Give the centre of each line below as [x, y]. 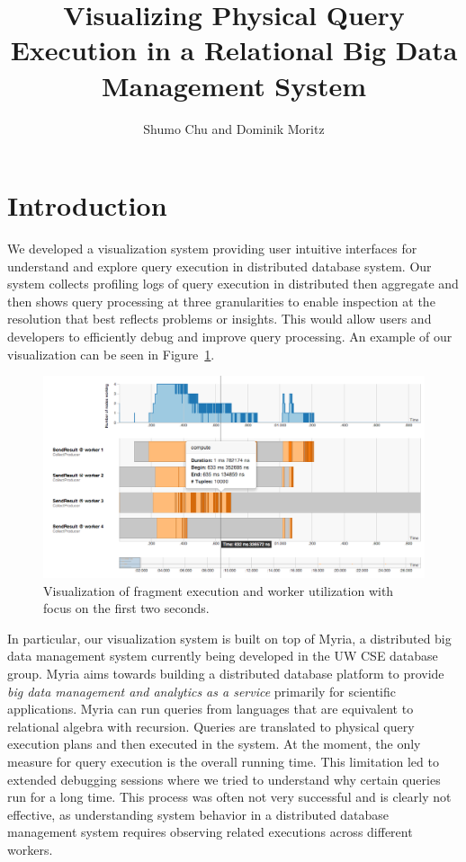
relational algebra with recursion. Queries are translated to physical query [211, 726]
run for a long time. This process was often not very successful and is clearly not [229, 797]
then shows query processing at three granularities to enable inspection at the [221, 301]
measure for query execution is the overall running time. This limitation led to [223, 761]
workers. [30, 849]
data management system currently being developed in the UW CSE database [223, 656]
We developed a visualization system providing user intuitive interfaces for [212, 249]
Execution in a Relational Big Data [234, 50]
